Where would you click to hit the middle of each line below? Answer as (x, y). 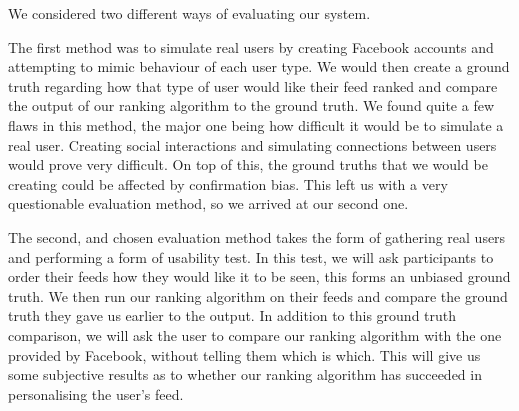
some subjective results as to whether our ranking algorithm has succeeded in (245, 374)
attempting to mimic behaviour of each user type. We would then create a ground (259, 66)
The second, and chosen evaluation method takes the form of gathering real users (257, 236)
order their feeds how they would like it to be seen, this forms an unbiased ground (259, 276)
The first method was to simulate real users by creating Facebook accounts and (251, 46)
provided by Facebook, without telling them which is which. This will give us (244, 354)
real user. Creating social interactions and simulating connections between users (252, 144)
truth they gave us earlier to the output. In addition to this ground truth (232, 315)
